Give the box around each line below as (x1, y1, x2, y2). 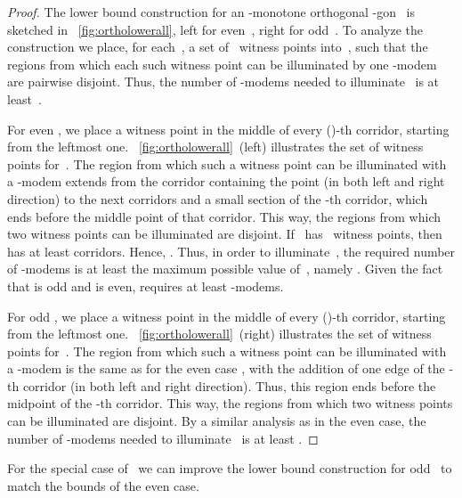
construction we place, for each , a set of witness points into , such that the (7, 37, 428, 56)
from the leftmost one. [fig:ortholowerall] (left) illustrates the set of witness (7, 137, 424, 156)
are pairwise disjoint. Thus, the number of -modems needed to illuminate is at (7, 72, 440, 91)
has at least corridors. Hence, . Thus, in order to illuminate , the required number (7, 241, 456, 260)
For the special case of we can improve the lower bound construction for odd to (7, 459, 452, 478)
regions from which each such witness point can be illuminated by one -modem (7, 54, 437, 73)
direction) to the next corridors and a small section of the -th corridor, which (7, 189, 428, 208)
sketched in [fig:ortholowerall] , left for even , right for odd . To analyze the (7, 20, 423, 38)
